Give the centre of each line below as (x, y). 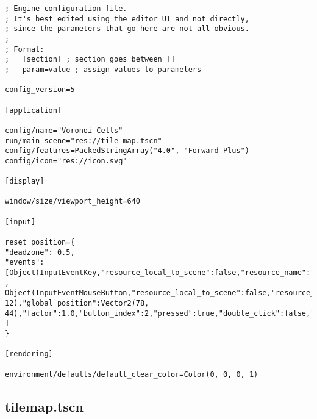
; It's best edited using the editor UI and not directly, (127, 19)
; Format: (25, 49)
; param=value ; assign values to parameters (103, 69)
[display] (25, 181)
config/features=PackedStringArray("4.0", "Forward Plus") (127, 151)
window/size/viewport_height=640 (73, 202)
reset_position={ (40, 242)
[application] (34, 110)
